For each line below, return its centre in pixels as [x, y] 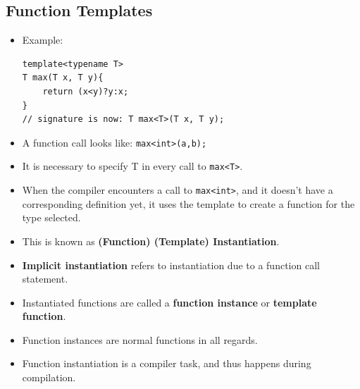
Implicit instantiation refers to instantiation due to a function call [171, 265]
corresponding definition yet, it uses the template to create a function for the [188, 203]
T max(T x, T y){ [63, 78]
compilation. [49, 377]
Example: [43, 40]
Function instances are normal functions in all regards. [140, 339]
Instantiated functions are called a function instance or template [169, 302]
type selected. [51, 217]
